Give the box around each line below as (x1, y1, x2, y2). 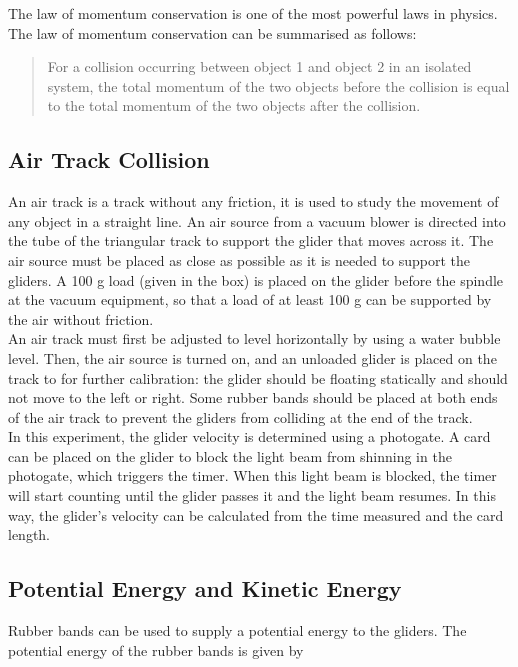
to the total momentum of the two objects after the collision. (47, 95, 421, 116)
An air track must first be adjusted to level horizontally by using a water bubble (8, 328, 501, 349)
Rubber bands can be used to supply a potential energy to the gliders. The (8, 620, 467, 641)
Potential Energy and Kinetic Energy (8, 573, 402, 604)
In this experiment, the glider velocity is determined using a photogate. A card (8, 426, 491, 447)
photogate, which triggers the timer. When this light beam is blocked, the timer (8, 465, 497, 486)
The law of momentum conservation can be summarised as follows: (8, 22, 417, 43)
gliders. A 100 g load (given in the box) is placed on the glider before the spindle (8, 269, 504, 290)
